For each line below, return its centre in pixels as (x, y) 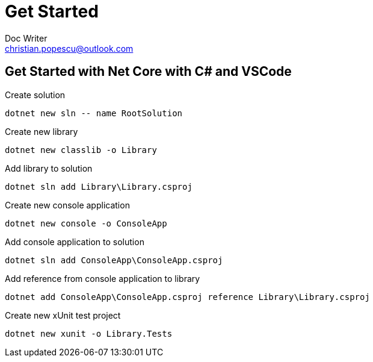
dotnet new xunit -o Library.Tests (89, 333)
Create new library (42, 131)
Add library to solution (49, 168)
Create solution (35, 95)
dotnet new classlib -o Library (81, 150)
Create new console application (67, 205)
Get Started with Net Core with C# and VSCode (148, 72)
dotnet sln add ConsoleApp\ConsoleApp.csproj (114, 260)
